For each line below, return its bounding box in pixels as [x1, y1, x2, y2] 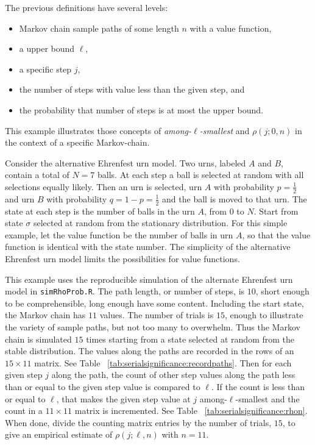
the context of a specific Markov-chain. [5, 136, 150, 149]
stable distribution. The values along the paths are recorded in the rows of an [5, 344, 294, 357]
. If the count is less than [211, 380, 305, 393]
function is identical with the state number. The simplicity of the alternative [5, 240, 291, 253]
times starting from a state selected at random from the [86, 332, 295, 345]
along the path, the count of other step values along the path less [51, 368, 296, 381]
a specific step [19, 62, 72, 75]
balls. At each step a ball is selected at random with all [97, 168, 304, 181]
